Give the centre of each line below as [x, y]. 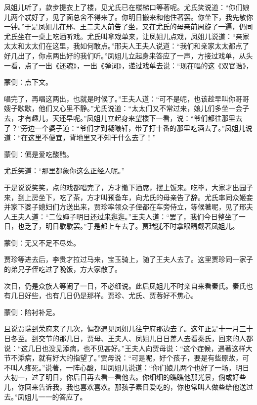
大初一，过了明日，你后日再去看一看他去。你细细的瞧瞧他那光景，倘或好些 [125, 377]
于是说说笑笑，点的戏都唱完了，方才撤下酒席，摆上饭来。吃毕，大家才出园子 [128, 187]
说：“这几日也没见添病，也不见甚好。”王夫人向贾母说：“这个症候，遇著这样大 [128, 348]
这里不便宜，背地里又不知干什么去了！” [92, 137]
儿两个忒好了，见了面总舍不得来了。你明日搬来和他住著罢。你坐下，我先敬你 [128, 17]
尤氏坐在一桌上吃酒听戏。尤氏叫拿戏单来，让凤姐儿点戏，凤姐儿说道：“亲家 [127, 36]
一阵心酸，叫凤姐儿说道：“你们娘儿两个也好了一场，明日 [158, 367]
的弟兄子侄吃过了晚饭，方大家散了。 [63, 269]
